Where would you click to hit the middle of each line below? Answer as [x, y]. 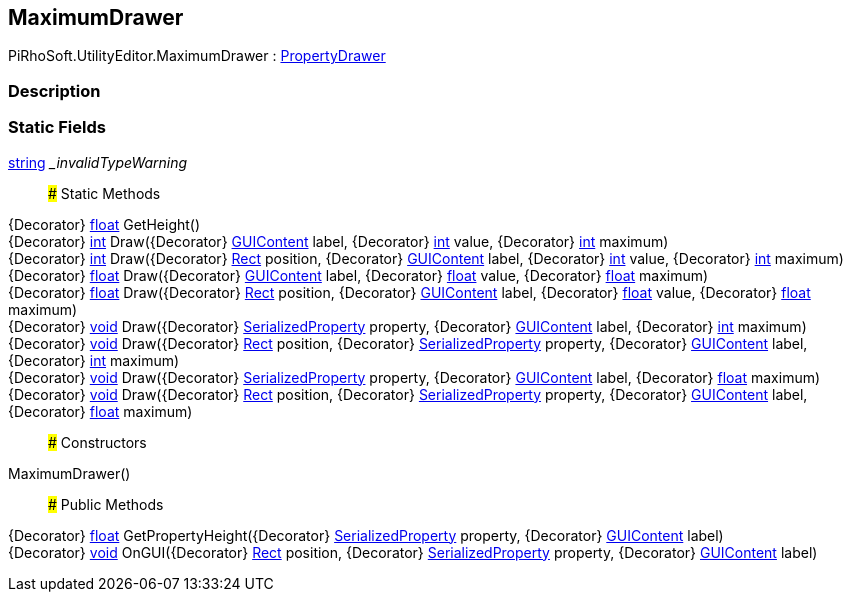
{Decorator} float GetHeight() [104, 224]
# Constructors [97, 442]
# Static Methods [104, 193]
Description [54, 90]
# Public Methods [106, 504]
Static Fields [57, 127]
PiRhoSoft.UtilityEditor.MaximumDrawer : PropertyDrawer [197, 56]
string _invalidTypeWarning [98, 162]
